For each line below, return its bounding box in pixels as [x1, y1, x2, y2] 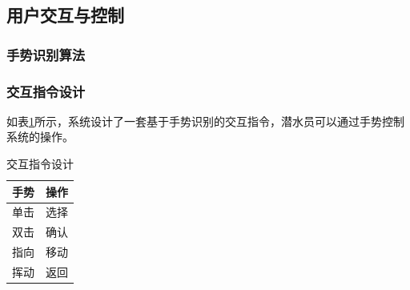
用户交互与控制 [6, 2, 124, 27]
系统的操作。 [6, 128, 74, 145]
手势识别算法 [6, 44, 86, 64]
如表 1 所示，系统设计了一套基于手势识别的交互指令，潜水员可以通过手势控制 [6, 112, 404, 129]
